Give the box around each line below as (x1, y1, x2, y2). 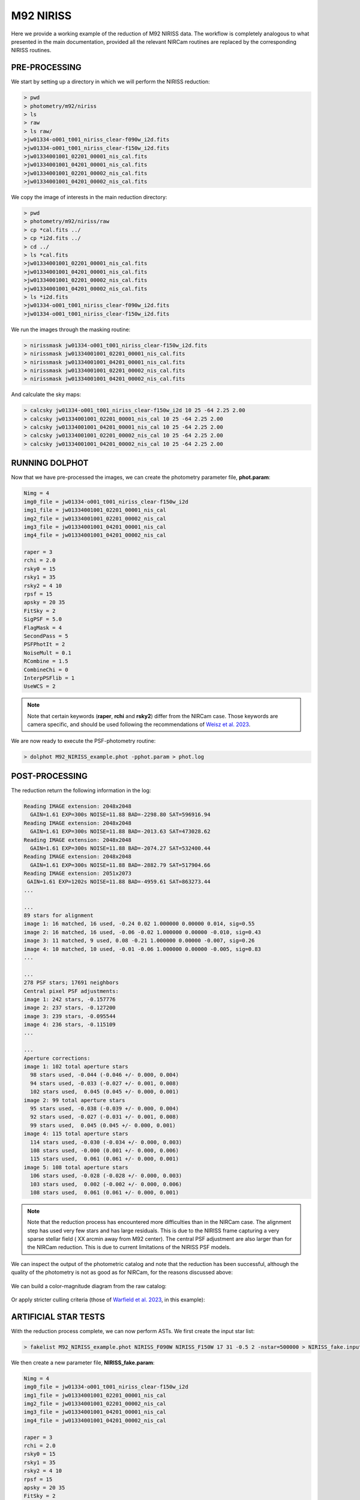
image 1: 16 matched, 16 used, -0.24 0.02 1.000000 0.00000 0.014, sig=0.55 (23, 920, 255, 927)
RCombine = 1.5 (23, 658, 68, 665)
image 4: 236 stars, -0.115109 (23, 1021, 116, 1028)
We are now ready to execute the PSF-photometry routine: (11, 737, 156, 745)
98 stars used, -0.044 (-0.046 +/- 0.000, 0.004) (30, 1072, 179, 1078)
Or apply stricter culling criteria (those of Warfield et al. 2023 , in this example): (11, 1296, 205, 1303)
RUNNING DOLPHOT (11, 458, 89, 468)
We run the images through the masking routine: (11, 326, 131, 333)
